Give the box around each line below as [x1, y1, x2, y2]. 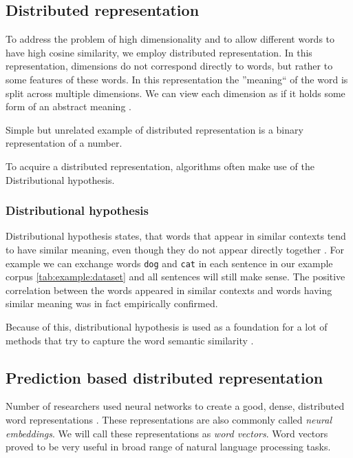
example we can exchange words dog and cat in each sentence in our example [6, 256, 333, 270]
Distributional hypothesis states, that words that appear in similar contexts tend [6, 229, 346, 243]
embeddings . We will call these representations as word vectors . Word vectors [6, 426, 328, 440]
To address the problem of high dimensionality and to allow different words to [6, 32, 335, 46]
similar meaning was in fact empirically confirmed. [6, 296, 218, 311]
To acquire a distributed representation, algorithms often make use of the [6, 158, 314, 173]
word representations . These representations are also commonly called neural [6, 412, 332, 426]
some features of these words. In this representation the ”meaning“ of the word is [6, 72, 348, 86]
